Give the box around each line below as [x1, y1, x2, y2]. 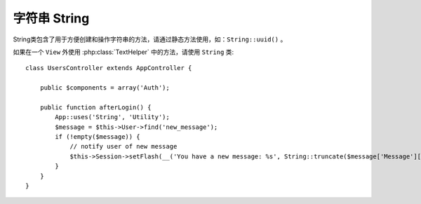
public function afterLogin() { [39, 103, 152, 111]
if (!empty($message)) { [55, 133, 140, 141]
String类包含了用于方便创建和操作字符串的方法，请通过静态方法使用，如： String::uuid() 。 [13, 35, 287, 43]
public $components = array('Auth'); [39, 84, 170, 92]
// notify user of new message [69, 142, 178, 151]
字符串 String [13, 11, 90, 26]
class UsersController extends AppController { [25, 64, 192, 72]
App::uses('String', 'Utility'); [55, 113, 170, 121]
